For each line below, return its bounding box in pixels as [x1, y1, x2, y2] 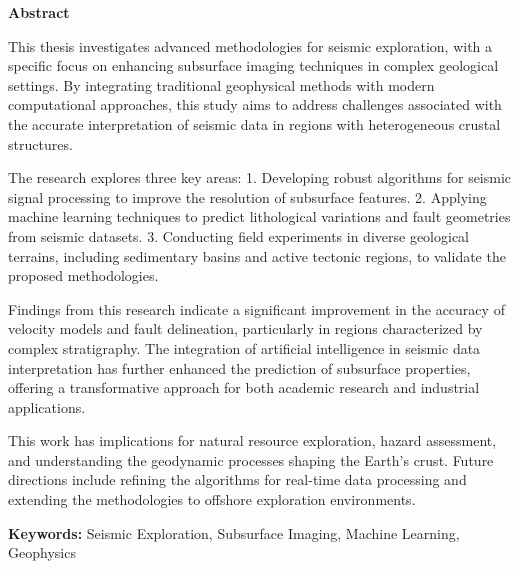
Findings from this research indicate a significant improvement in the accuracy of [8, 298, 505, 319]
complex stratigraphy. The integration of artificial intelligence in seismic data [8, 337, 481, 358]
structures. [8, 133, 73, 154]
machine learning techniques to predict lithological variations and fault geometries [8, 206, 511, 227]
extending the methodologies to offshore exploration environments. [8, 489, 416, 510]
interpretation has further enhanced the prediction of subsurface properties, [8, 357, 471, 378]
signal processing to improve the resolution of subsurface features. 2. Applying [8, 186, 487, 207]
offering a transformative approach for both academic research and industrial [8, 377, 480, 398]
